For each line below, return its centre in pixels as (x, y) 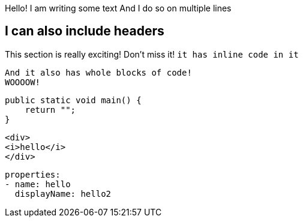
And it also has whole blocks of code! (98, 72)
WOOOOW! (23, 82)
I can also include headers (85, 31)
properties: (33, 174)
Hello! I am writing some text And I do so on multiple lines (118, 8)
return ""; (50, 109)
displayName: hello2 (63, 193)
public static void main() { (73, 100)
